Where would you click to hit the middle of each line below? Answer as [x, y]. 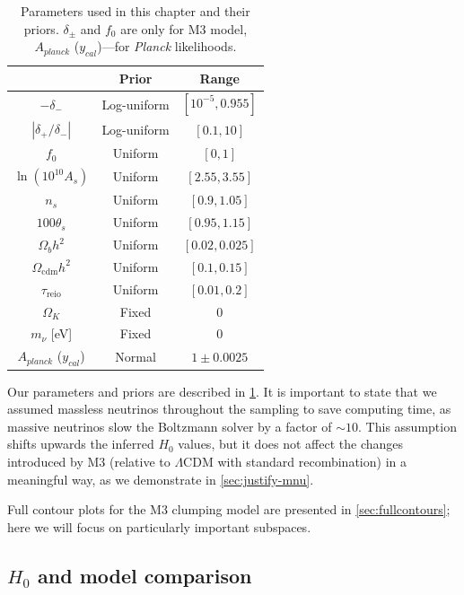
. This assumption [407, 426]
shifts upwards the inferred [81, 444]
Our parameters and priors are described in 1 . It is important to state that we [222, 391]
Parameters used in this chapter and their [136, 11]
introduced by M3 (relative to [89, 461]
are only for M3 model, [184, 28]
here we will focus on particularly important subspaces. [159, 526]
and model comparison [145, 575]
